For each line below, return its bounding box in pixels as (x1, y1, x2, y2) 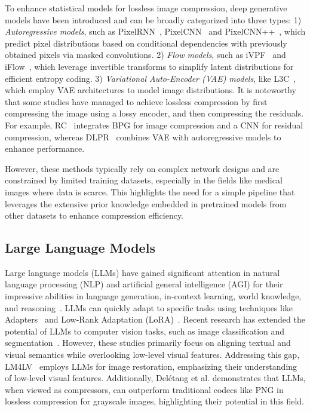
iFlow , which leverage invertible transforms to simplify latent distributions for (5, 60, 294, 72)
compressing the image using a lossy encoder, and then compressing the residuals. (5, 107, 304, 119)
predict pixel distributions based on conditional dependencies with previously (5, 36, 287, 49)
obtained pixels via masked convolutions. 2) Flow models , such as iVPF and (5, 48, 286, 61)
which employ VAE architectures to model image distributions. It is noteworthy (5, 84, 296, 96)
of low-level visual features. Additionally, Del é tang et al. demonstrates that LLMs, (5, 372, 306, 384)
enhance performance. (5, 142, 85, 155)
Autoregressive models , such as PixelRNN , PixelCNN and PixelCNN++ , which (5, 25, 306, 38)
